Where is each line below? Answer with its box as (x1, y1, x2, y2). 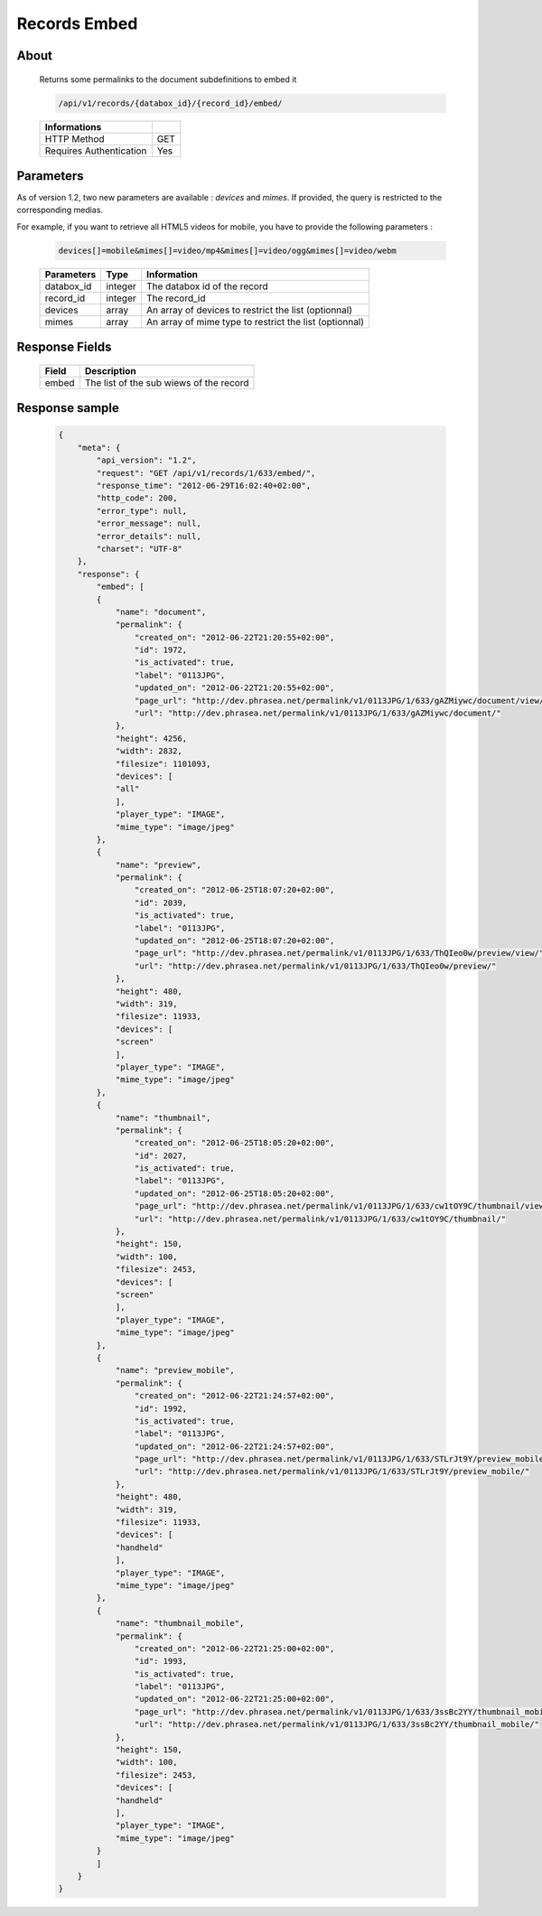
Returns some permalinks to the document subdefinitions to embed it (39, 73, 297, 85)
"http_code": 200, (96, 493, 178, 503)
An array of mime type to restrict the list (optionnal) (145, 315, 365, 328)
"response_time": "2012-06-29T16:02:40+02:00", (96, 480, 312, 491)
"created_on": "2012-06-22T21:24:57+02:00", (134, 1391, 335, 1401)
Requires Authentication (44, 145, 147, 157)
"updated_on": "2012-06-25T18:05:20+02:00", (134, 1188, 335, 1199)
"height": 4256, (115, 733, 188, 743)
